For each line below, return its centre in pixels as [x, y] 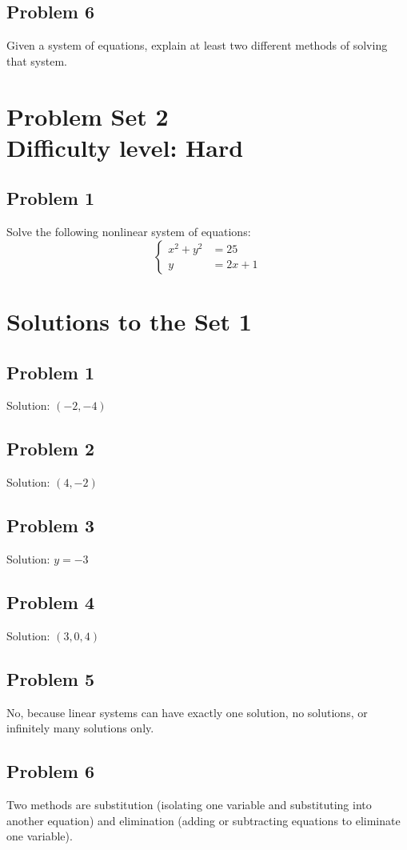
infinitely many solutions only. [80, 728]
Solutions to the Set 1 [129, 321]
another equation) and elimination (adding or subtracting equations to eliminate [203, 820]
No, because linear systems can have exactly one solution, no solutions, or [187, 712]
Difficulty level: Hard [125, 147]
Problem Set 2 [88, 116]
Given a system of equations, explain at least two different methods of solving [197, 45]
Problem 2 [50, 449]
